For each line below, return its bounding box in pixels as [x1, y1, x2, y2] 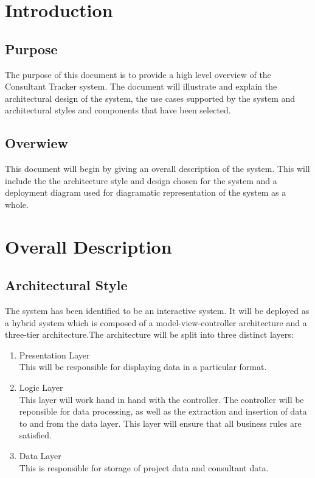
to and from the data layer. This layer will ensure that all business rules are [19, 416, 302, 429]
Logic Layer [19, 381, 63, 394]
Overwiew [5, 134, 68, 152]
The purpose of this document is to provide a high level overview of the [5, 68, 271, 80]
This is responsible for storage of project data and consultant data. [19, 461, 269, 474]
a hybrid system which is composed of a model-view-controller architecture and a [5, 316, 307, 329]
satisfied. [19, 429, 52, 441]
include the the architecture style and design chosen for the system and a [5, 174, 277, 187]
